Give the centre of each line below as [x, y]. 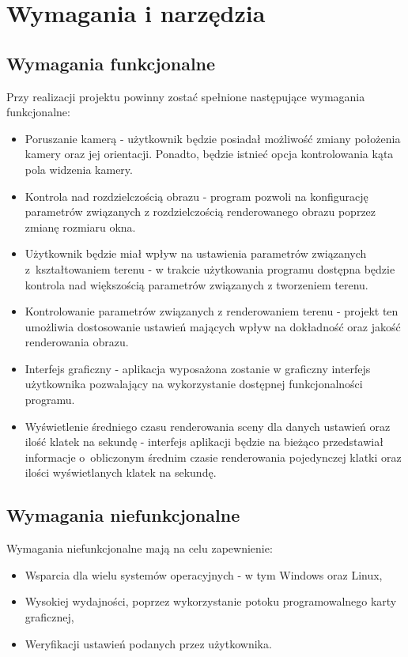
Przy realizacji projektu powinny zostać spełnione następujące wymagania [186, 96]
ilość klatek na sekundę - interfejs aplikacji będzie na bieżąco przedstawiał [204, 442]
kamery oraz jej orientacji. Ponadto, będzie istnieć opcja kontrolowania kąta [209, 154]
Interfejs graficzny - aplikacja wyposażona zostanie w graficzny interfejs [198, 368]
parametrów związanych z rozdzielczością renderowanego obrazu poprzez [200, 211]
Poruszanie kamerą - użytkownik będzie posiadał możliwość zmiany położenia [213, 138]
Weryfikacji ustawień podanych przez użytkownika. [148, 643]
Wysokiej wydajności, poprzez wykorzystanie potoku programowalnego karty [211, 601]
